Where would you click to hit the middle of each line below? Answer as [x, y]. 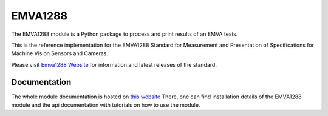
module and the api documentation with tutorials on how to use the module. [106, 105]
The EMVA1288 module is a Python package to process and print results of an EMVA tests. [125, 34]
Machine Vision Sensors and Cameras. [60, 53]
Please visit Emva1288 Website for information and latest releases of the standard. [114, 64]
